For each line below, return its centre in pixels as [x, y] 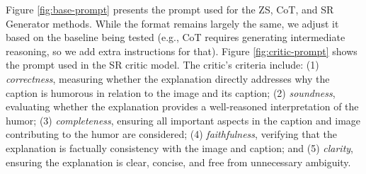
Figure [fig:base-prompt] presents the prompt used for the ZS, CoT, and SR [170, 9]
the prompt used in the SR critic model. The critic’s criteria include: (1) [162, 65]
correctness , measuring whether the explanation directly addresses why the [168, 78]
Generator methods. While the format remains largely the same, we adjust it [172, 23]
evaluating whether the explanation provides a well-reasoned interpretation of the [182, 106]
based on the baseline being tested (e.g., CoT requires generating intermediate [176, 37]
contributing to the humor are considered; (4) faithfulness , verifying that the [172, 134]
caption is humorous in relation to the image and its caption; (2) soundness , [171, 92]
